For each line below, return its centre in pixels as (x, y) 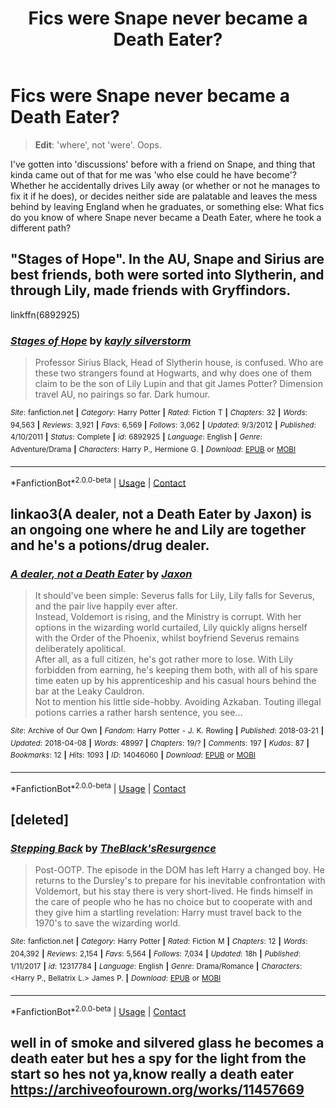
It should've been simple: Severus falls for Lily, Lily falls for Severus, (174, 596)
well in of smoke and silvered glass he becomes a (167, 1043)
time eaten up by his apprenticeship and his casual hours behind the (175, 681)
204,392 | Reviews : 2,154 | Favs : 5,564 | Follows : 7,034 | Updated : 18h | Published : (155, 953)
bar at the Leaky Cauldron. (89, 691)
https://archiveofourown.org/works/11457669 (157, 1090)
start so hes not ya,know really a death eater (152, 1074)
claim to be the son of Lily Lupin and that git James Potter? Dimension (178, 384)
